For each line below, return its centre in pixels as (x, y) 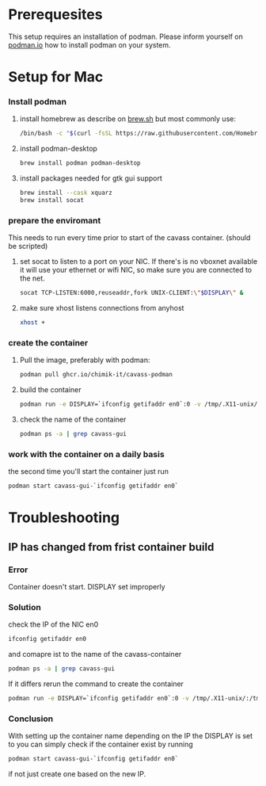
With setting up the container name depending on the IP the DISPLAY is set (131, 736)
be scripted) (28, 246)
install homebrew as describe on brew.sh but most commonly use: (127, 119)
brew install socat (52, 200)
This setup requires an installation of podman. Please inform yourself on (125, 36)
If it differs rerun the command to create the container (96, 684)
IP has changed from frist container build (111, 547)
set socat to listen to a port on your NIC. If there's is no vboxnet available (139, 261)
